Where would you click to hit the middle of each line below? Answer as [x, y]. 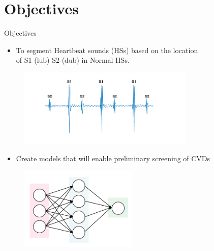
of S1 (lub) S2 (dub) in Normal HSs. [73, 60]
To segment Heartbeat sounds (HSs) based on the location [107, 50]
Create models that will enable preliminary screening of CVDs [113, 158]
